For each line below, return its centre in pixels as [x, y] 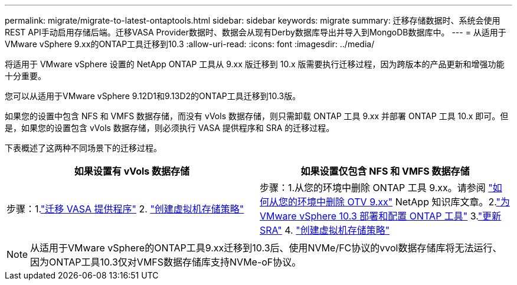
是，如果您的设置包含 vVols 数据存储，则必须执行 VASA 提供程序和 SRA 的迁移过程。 [170, 128]
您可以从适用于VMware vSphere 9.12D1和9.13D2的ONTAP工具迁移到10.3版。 [153, 96]
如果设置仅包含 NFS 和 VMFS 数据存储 [385, 171]
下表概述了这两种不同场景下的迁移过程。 [83, 148]
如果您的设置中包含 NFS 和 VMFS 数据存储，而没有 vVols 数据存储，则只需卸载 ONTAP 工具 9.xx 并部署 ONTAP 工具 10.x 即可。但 [257, 116]
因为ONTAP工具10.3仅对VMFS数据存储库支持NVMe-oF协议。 [166, 262]
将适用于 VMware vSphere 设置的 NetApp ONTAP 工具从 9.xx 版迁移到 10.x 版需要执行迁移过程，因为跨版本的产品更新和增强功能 [255, 64]
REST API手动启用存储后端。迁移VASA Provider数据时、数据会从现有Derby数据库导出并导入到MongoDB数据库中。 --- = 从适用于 [256, 32]
